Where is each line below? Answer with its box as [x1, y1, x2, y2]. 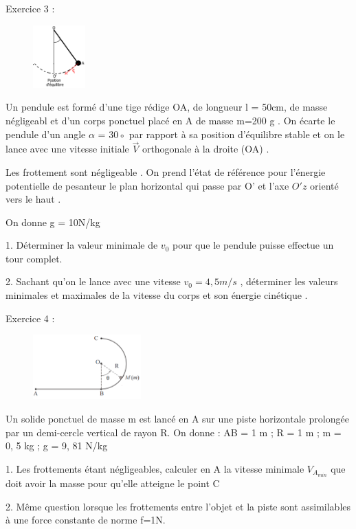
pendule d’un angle [5, 126, 86, 141]
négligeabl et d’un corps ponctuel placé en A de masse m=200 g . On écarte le [5, 113, 335, 127]
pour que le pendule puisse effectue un [173, 238, 334, 252]
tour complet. [5, 251, 63, 265]
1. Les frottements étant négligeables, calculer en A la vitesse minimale [5, 461, 304, 475]
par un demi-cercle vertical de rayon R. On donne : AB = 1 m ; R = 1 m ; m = [5, 425, 342, 439]
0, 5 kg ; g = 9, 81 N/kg [5, 438, 108, 453]
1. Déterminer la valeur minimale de [5, 238, 158, 252]
